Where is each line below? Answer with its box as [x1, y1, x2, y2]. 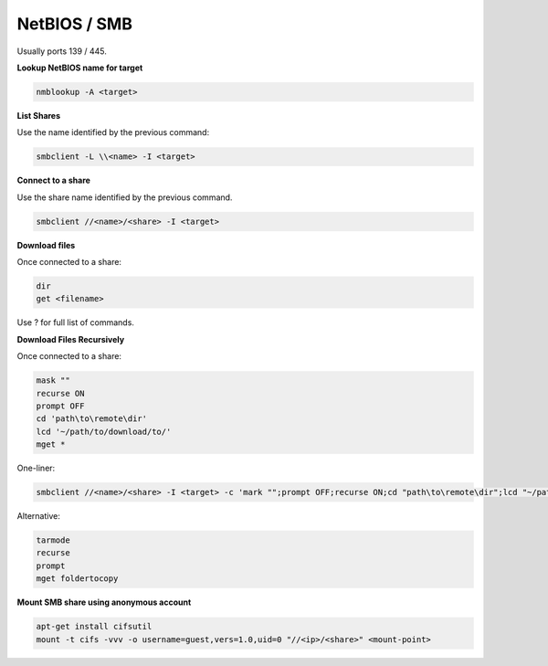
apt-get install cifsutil [36, 621, 153, 632]
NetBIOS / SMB [16, 14, 132, 34]
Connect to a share [16, 174, 91, 186]
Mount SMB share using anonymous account [16, 597, 192, 608]
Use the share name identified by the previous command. [16, 192, 233, 203]
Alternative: [16, 511, 61, 522]
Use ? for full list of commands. [16, 317, 134, 328]
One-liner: [16, 462, 56, 474]
